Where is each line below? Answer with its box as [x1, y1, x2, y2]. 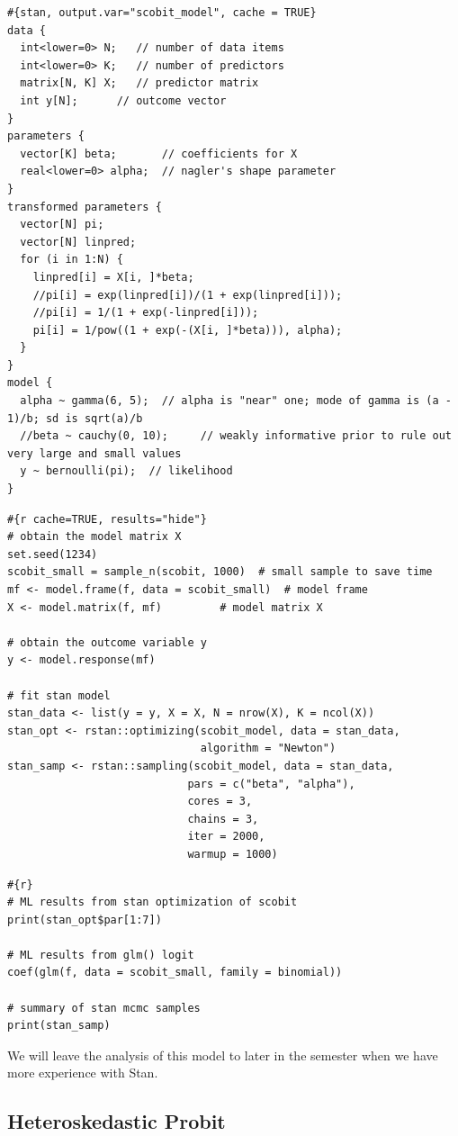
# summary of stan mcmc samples [7, 1001, 201, 1014]
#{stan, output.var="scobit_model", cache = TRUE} [7, 6, 317, 19]
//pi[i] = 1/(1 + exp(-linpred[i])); [32, 306, 259, 320]
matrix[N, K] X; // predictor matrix [20, 77, 259, 90]
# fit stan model [7, 689, 111, 702]
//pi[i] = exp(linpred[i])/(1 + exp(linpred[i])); [32, 288, 343, 302]
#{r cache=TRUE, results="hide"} [7, 512, 207, 526]
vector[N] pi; [20, 218, 104, 231]
